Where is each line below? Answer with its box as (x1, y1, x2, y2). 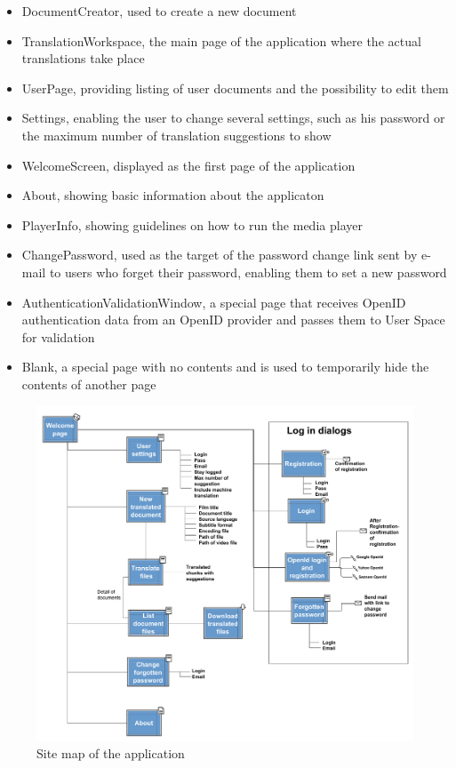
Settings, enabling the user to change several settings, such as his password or (21, 108, 445, 127)
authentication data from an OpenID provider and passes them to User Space (21, 310, 445, 329)
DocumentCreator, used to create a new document (21, 2, 297, 20)
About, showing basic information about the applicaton (21, 186, 324, 204)
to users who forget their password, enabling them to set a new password (49, 262, 447, 281)
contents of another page (21, 374, 156, 393)
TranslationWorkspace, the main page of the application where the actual (21, 31, 421, 50)
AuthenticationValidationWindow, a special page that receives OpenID (21, 292, 406, 311)
